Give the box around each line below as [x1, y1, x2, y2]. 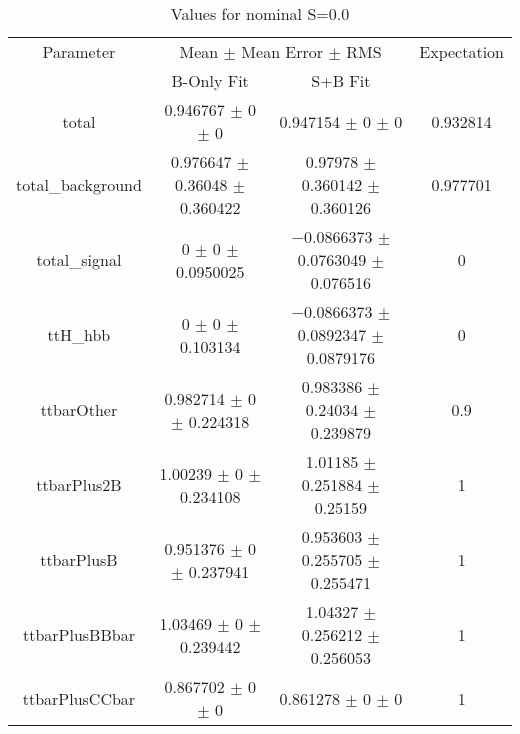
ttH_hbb [47, 323, 111, 346]
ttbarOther [40, 398, 118, 421]
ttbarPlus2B [36, 473, 122, 496]
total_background [16, 173, 142, 196]
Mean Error [241, 40, 324, 63]
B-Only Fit [171, 69, 249, 92]
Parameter [42, 40, 116, 63]
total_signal [36, 248, 122, 271]
